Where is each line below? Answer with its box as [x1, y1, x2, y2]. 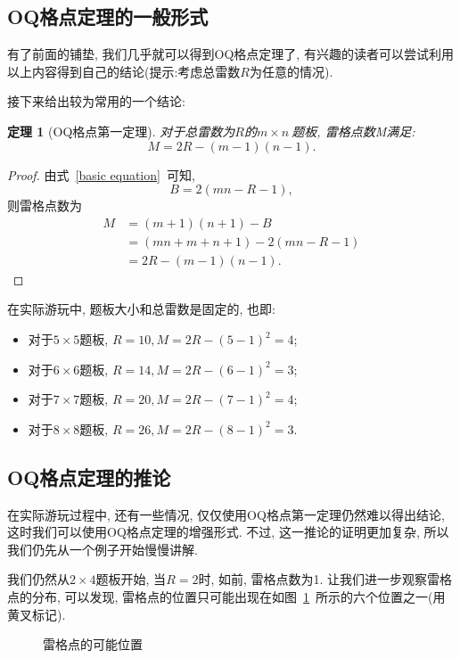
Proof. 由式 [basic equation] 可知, [7, 165, 195, 184]
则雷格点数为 [7, 196, 82, 215]
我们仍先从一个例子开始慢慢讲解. [7, 539, 198, 558]
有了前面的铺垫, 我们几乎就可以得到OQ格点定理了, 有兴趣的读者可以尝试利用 [7, 45, 454, 63]
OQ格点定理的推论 [7, 463, 171, 490]
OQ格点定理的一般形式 [7, 3, 209, 30]
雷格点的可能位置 [43, 635, 143, 654]
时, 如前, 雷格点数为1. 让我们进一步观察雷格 [198, 570, 453, 588]
